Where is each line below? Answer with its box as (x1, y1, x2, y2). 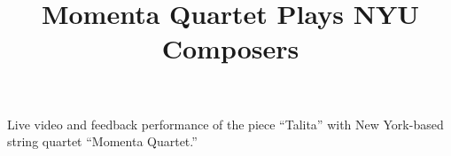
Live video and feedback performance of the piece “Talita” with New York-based (7, 114, 444, 133)
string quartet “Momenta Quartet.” (7, 132, 198, 151)
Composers (161, 30, 299, 66)
